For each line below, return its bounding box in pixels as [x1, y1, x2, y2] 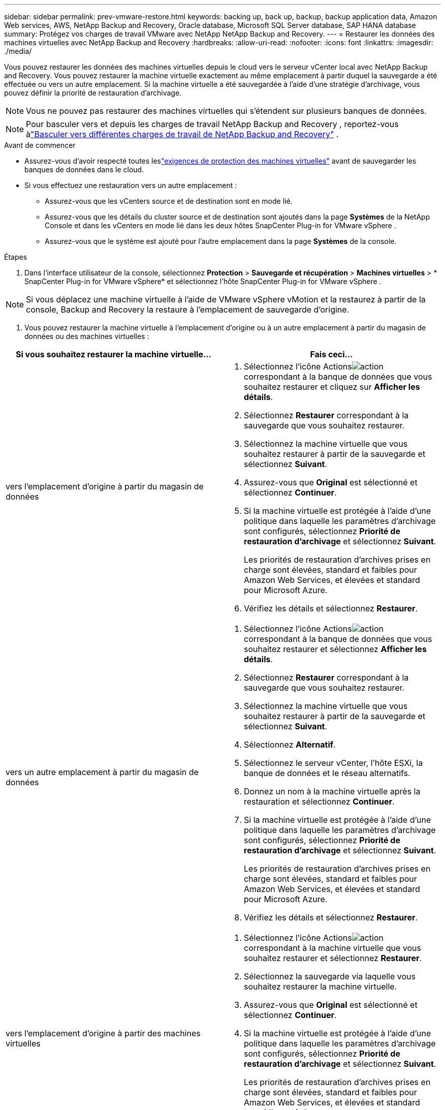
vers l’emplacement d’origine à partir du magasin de [6, 481, 204, 491]
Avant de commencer [4, 141, 76, 149]
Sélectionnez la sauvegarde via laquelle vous [244, 971, 416, 981]
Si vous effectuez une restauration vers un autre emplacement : [24, 181, 237, 190]
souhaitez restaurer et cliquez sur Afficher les [244, 382, 420, 392]
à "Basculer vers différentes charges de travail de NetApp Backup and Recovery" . [26, 129, 339, 139]
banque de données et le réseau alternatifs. [244, 768, 410, 778]
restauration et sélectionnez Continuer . [244, 796, 395, 807]
